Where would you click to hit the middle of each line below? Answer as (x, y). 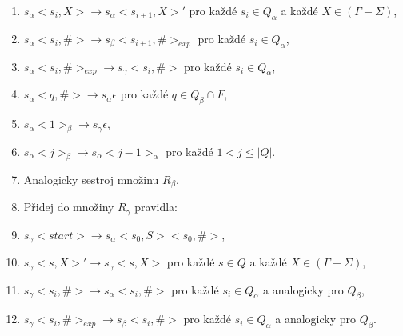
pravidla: (156, 207)
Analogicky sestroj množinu (91, 179)
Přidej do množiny (69, 207)
